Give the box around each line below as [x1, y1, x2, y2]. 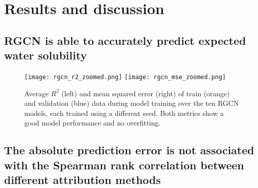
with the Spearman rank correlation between [4, 157, 244, 172]
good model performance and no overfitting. [24, 117, 161, 128]
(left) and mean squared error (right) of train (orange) [61, 88, 230, 98]
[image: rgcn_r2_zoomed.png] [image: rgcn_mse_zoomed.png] [24, 73, 226, 81]
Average [24, 88, 49, 98]
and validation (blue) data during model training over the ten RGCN [24, 98, 239, 108]
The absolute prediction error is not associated [4, 142, 254, 158]
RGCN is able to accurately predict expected [4, 32, 246, 48]
